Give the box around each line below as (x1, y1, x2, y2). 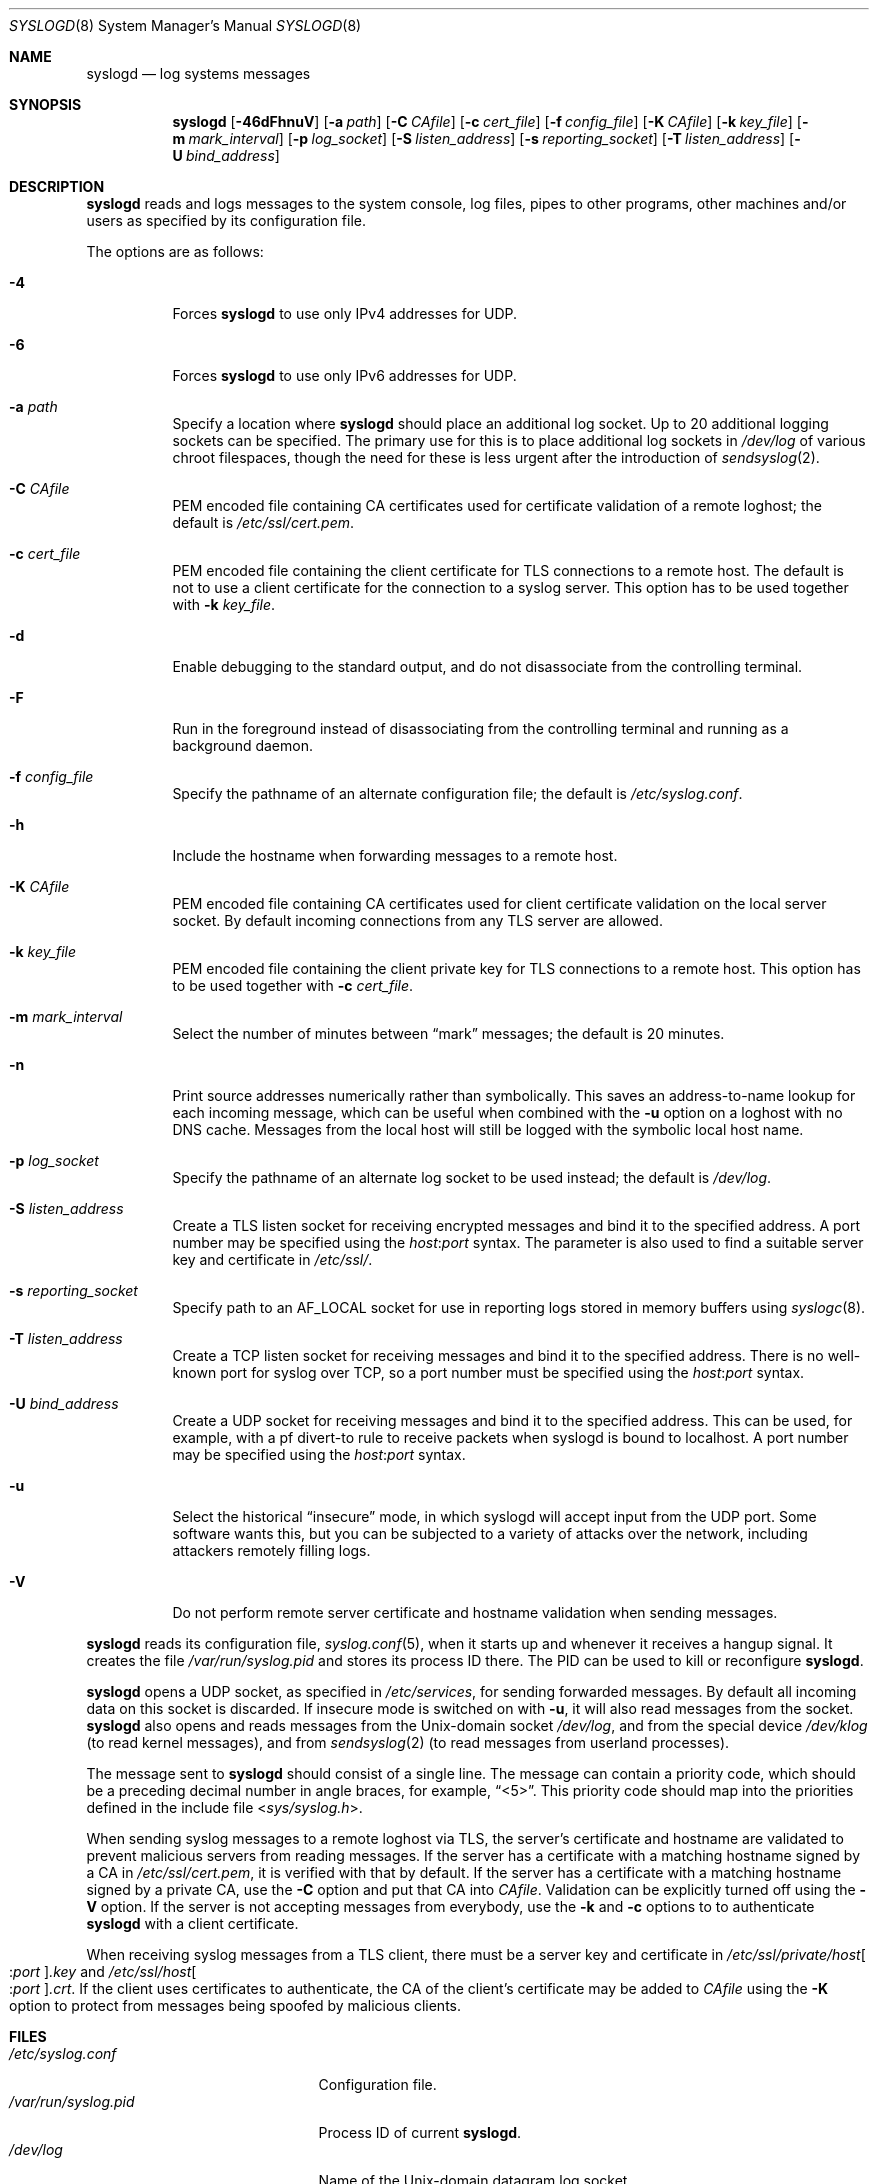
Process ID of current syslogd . (318, 2124, 522, 2141)
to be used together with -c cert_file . (172, 977, 414, 994)
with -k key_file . (172, 596, 276, 613)
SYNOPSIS (9, 96, 82, 113)
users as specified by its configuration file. (86, 212, 366, 229)
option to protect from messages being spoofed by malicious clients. (9, 1997, 461, 2014)
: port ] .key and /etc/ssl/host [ (9, 1963, 197, 1980)
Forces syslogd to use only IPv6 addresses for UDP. (172, 367, 517, 384)
